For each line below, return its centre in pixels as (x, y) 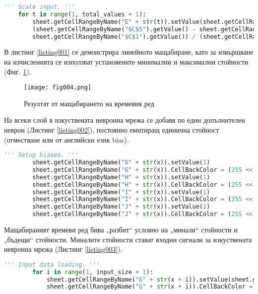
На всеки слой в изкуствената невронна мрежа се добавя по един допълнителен (125, 120)
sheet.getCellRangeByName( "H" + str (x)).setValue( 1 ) (121, 177)
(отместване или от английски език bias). (66, 139)
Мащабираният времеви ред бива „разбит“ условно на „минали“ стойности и (121, 230)
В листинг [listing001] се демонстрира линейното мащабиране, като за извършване (129, 52)
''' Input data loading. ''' (52, 264)
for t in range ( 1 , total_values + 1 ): (82, 14)
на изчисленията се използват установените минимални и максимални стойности (126, 61)
